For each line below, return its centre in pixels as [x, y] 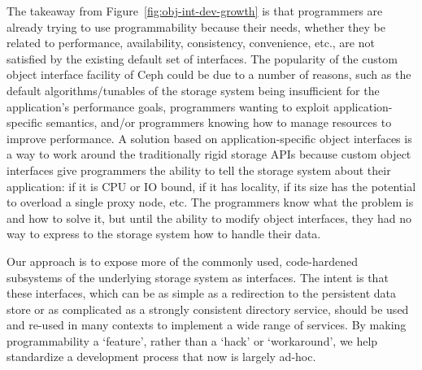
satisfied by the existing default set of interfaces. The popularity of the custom [202, 58]
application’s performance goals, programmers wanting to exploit [168, 106]
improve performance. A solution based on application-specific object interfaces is [209, 138]
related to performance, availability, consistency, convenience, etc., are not [191, 43]
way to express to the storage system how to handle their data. [164, 234]
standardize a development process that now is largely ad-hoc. [161, 357]
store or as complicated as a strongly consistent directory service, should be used [208, 309]
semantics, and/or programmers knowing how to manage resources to [219, 122]
